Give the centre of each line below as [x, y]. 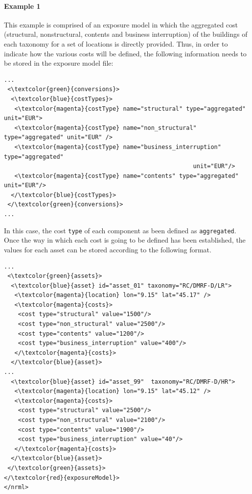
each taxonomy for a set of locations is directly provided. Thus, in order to [116, 43]
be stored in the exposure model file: [59, 63]
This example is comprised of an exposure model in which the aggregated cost [121, 24]
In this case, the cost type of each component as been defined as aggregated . [120, 230]
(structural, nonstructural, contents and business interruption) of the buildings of [126, 34]
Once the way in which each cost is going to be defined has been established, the [125, 240]
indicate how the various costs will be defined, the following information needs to [125, 53]
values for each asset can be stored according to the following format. [108, 249]
